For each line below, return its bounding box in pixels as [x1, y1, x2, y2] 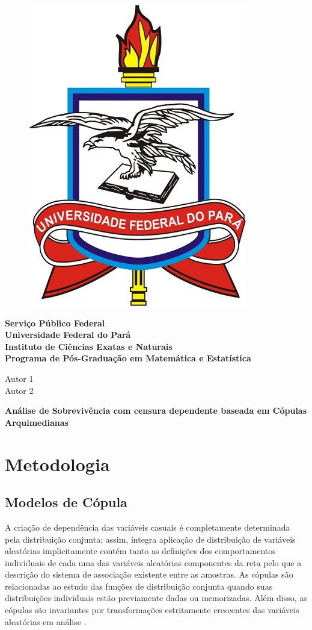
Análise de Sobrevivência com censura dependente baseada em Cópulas [5, 404, 307, 417]
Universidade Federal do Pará [5, 328, 131, 341]
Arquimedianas [5, 416, 69, 428]
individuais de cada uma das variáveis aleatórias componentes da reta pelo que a [5, 556, 302, 569]
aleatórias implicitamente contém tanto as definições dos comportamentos [5, 544, 276, 557]
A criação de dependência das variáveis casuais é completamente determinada [5, 520, 290, 533]
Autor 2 [5, 384, 34, 396]
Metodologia [5, 451, 110, 476]
